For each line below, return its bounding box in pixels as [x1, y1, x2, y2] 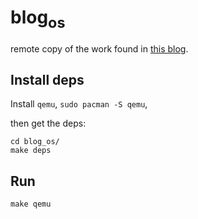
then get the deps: [10, 117, 87, 130]
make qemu [10, 199, 52, 210]
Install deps [10, 71, 85, 88]
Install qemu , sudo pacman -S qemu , [10, 98, 148, 110]
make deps [10, 146, 52, 156]
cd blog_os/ [10, 137, 60, 147]
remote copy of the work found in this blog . [10, 42, 189, 55]
